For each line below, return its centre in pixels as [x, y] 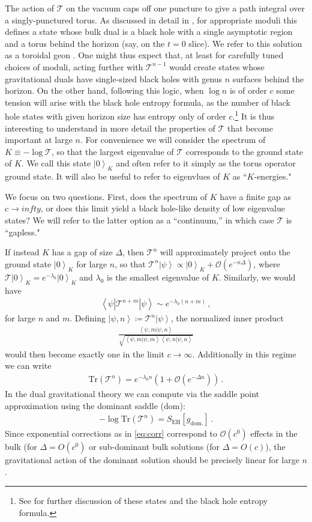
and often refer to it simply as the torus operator [206, 163]
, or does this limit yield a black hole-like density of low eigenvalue [163, 208]
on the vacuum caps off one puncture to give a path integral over [185, 8]
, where [267, 263]
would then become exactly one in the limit [85, 354]
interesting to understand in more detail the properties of [110, 128]
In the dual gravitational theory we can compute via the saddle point [132, 394]
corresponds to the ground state [244, 151]
